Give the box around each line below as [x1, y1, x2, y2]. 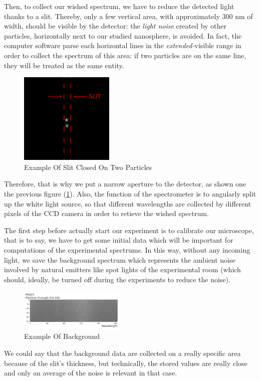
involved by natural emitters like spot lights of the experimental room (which [4, 264, 241, 275]
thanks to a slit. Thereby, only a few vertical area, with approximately [4, 11, 220, 21]
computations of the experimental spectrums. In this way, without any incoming [4, 244, 250, 255]
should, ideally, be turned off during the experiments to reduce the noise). [4, 274, 230, 284]
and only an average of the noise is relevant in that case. [4, 367, 177, 378]
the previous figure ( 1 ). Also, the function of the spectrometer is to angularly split [4, 188, 256, 199]
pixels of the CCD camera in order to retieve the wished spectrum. [4, 208, 209, 219]
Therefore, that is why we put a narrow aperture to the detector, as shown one [4, 178, 246, 189]
